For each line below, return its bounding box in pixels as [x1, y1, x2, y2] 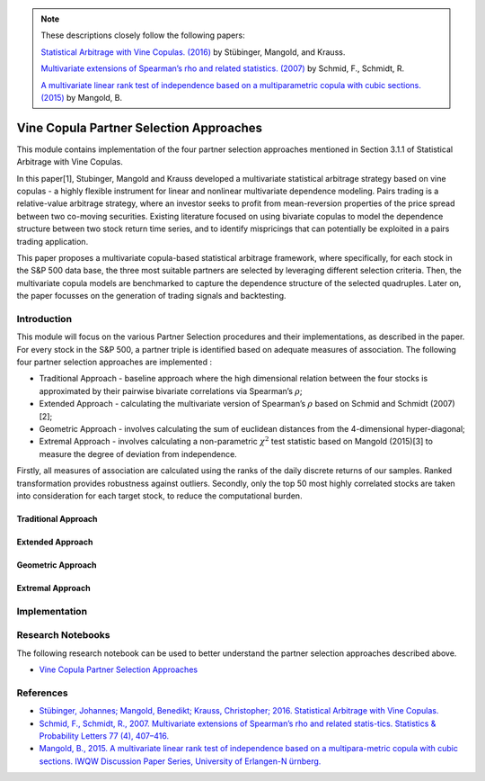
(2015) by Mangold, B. [40, 92, 123, 103]
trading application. [16, 236, 89, 247]
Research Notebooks [16, 629, 110, 642]
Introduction [16, 312, 72, 325]
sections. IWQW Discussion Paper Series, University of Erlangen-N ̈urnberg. [39, 756, 322, 767]
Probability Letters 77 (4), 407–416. [39, 731, 170, 741]
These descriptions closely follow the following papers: [40, 30, 246, 40]
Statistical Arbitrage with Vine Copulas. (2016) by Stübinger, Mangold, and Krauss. [40, 46, 346, 58]
